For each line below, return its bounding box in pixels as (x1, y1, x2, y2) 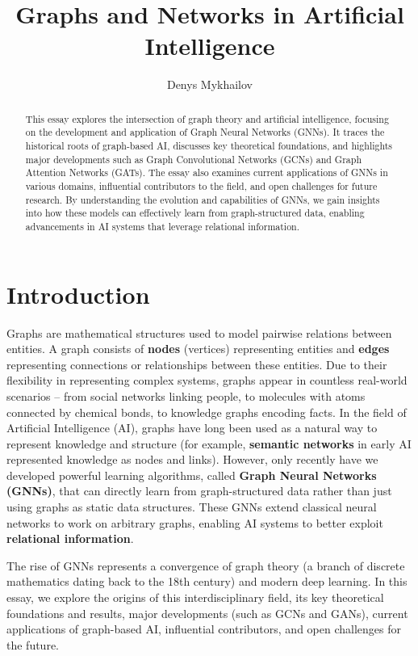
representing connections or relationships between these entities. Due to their (6, 355, 387, 372)
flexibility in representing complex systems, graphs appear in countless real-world (6, 372, 408, 389)
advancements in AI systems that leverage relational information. (25, 219, 300, 233)
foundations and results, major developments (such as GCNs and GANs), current (6, 604, 408, 621)
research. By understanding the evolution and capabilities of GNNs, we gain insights (25, 192, 380, 206)
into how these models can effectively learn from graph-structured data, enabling (25, 206, 365, 220)
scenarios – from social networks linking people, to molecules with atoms (6, 387, 366, 404)
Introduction (6, 277, 150, 310)
